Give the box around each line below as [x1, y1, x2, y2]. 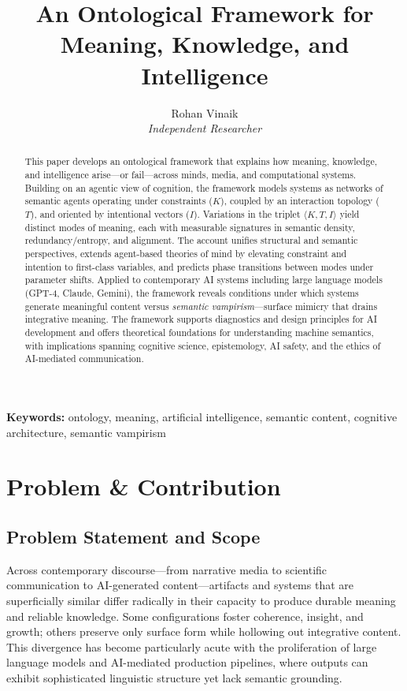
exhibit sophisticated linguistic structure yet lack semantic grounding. [6, 669, 342, 685]
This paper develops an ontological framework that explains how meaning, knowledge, [24, 155, 377, 168]
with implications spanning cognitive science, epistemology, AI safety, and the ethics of [24, 338, 381, 352]
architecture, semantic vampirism [6, 424, 166, 440]
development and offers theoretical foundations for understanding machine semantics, [24, 326, 374, 339]
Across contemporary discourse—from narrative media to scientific [6, 561, 327, 577]
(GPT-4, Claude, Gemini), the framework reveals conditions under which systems [24, 286, 359, 300]
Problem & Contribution [6, 470, 281, 502]
